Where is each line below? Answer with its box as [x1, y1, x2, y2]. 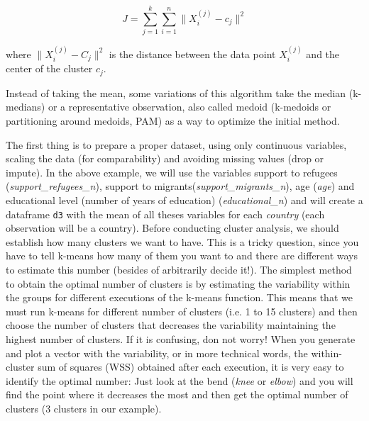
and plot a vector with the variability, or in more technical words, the [6, 345, 308, 360]
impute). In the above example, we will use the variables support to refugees [6, 164, 338, 179]
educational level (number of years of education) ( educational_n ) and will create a [6, 193, 363, 207]
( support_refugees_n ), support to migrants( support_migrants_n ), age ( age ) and [6, 179, 355, 193]
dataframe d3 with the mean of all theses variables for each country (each [6, 206, 325, 221]
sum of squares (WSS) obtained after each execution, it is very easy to [38, 359, 344, 374]
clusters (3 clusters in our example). [6, 400, 162, 415]
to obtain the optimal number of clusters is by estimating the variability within [6, 276, 351, 291]
